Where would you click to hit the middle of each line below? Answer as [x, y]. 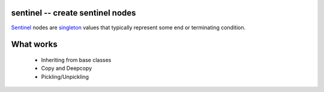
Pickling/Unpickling [65, 76]
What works [34, 45]
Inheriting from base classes [76, 60]
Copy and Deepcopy [67, 68]
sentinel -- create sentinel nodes [73, 13]
